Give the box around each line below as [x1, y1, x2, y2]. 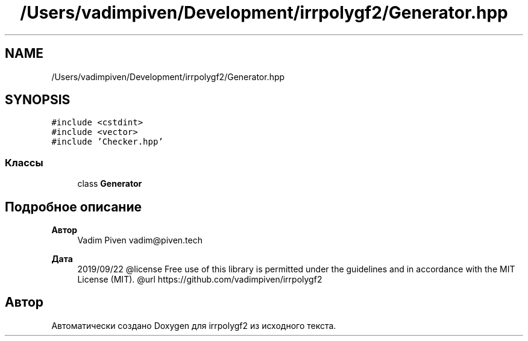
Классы [5, 156, 43, 169]
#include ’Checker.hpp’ [51, 137, 163, 147]
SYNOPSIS [5, 92, 71, 108]
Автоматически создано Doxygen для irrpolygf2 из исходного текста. [51, 320, 336, 331]
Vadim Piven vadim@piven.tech [77, 235, 203, 246]
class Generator [77, 178, 142, 189]
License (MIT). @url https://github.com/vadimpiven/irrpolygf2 [77, 274, 322, 285]
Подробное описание [5, 199, 142, 214]
